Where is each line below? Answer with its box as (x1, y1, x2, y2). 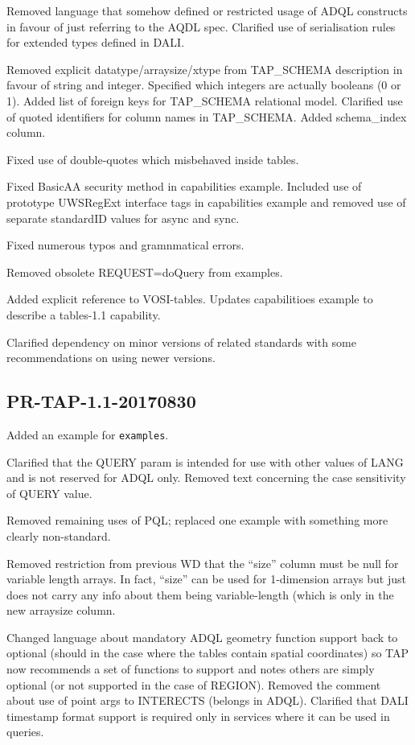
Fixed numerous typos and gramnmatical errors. (6, 237, 244, 253)
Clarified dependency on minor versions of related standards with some (6, 333, 356, 350)
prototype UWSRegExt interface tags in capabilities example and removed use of (6, 193, 406, 210)
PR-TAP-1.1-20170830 (6, 389, 196, 414)
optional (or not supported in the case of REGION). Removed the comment (6, 676, 381, 693)
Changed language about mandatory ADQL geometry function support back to (6, 628, 398, 645)
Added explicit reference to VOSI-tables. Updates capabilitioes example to (6, 290, 373, 307)
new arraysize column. (6, 602, 116, 619)
